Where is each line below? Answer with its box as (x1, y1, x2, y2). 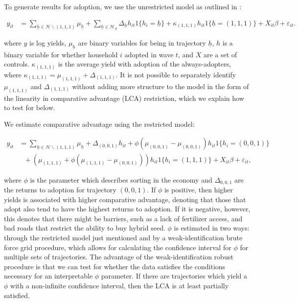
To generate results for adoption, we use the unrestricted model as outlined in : (4, 1, 242, 11)
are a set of (203, 49, 237, 59)
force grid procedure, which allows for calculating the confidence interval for (4, 242, 231, 252)
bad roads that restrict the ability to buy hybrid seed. (4, 223, 165, 233)
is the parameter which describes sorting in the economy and (30, 174, 212, 185)
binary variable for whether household (4, 49, 118, 59)
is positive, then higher (164, 184, 233, 194)
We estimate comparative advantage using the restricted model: (4, 118, 195, 129)
